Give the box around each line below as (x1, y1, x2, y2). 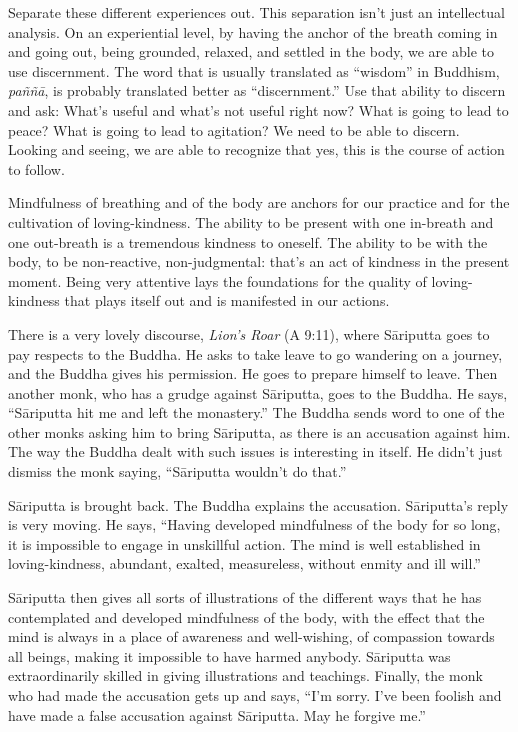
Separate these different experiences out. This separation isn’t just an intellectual (8, 2, 505, 22)
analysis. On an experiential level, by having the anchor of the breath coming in (8, 21, 498, 42)
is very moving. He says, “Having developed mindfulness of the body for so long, (8, 514, 501, 535)
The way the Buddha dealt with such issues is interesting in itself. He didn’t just (8, 441, 503, 462)
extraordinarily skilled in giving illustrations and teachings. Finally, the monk (8, 665, 483, 686)
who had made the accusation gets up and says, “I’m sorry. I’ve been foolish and (8, 685, 502, 705)
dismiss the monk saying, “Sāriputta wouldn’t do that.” (8, 461, 347, 482)
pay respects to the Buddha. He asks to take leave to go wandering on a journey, (8, 343, 503, 364)
